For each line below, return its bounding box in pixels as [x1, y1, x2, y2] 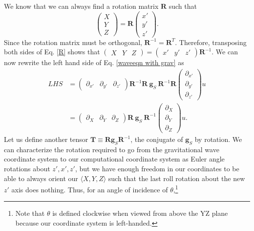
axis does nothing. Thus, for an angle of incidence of [11, 184, 168, 194]
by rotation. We [194, 134, 242, 144]
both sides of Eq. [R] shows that [4, 46, 100, 57]
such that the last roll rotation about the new [108, 173, 245, 183]
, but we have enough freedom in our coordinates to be [75, 163, 239, 174]
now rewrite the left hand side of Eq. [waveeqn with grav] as [4, 57, 184, 68]
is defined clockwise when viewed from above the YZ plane [52, 208, 228, 218]
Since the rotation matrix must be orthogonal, [4, 37, 142, 47]
